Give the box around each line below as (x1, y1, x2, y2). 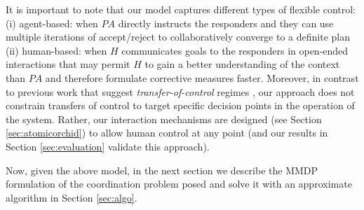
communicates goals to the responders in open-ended (121, 43, 349, 57)
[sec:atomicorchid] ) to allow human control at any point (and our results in (6, 125, 328, 140)
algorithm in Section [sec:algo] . (6, 190, 137, 204)
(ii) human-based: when (6, 43, 107, 57)
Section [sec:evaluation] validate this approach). (6, 139, 210, 153)
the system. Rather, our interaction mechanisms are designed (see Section (6, 111, 322, 126)
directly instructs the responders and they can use (118, 15, 334, 30)
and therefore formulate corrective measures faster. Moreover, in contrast (45, 70, 359, 85)
